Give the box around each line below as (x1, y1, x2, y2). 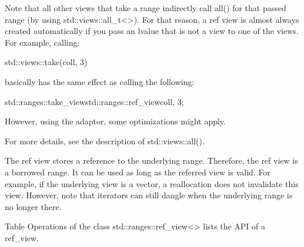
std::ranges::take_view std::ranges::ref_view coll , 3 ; (5, 95, 184, 107)
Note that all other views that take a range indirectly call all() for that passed (5, 2, 286, 13)
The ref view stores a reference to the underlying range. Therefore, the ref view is (5, 154, 298, 167)
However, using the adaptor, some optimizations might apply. (5, 115, 226, 127)
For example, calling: (5, 36, 80, 48)
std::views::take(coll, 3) (5, 56, 88, 68)
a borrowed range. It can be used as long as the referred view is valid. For (5, 165, 270, 178)
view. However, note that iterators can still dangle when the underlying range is (5, 189, 293, 201)
